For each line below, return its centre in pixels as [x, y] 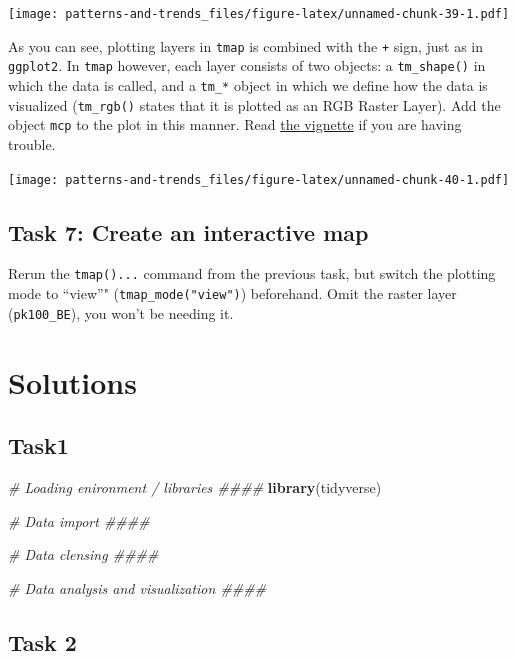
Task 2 [42, 641]
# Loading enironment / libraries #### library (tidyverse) [195, 486]
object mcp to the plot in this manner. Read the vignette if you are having [235, 124]
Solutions [72, 381]
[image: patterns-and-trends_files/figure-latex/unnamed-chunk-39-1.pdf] [259, 14]
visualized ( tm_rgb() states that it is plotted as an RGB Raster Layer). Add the [254, 104]
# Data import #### [79, 520]
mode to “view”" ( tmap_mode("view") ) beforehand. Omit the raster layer [232, 293]
